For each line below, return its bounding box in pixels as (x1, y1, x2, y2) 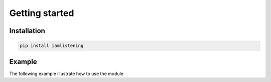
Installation (9, 26, 45, 35)
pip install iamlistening (20, 43, 84, 48)
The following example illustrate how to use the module (9, 70, 124, 76)
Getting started (9, 7, 74, 18)
